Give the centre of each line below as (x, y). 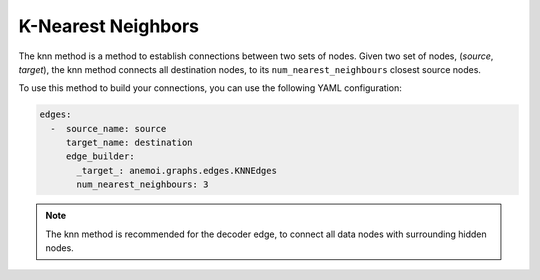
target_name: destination (129, 143)
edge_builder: (100, 156)
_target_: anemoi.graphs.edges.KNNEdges (176, 170)
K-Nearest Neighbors (109, 26)
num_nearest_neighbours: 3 (142, 184)
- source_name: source (108, 128)
